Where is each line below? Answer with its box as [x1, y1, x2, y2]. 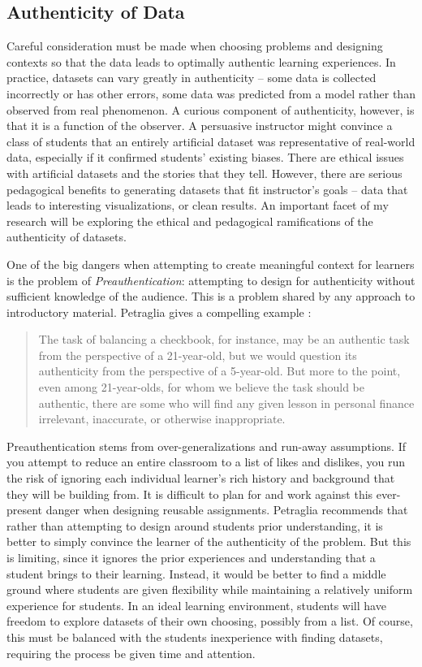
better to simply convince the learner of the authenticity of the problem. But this [6, 533, 411, 550]
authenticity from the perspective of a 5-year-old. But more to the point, [38, 362, 401, 379]
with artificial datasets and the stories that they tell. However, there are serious [6, 164, 403, 181]
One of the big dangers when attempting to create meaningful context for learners [6, 255, 415, 272]
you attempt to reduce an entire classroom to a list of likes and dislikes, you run [6, 453, 405, 470]
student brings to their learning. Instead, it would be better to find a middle [6, 565, 386, 582]
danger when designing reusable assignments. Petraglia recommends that [45, 501, 408, 518]
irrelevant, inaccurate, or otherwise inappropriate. [38, 410, 286, 427]
